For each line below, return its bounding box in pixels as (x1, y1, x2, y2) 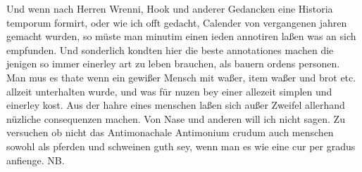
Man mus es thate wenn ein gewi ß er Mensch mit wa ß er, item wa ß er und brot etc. (6, 70, 356, 84)
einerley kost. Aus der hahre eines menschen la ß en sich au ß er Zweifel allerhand (6, 98, 345, 112)
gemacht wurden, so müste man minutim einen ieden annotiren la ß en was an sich (6, 29, 356, 44)
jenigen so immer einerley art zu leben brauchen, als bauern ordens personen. (6, 56, 340, 71)
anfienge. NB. (6, 152, 65, 167)
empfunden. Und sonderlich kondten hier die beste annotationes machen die (6, 42, 334, 57)
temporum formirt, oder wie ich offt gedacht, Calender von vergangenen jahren (6, 15, 347, 29)
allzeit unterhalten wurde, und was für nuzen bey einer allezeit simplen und (6, 84, 332, 98)
